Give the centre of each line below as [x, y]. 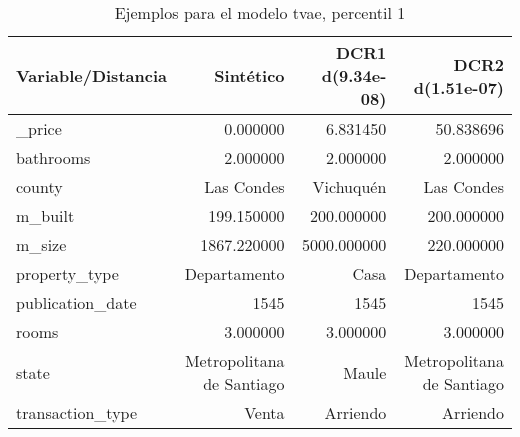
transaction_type [77, 412]
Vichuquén [349, 186]
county [39, 186]
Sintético [249, 75]
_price [39, 128]
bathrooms [53, 157]
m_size [41, 244]
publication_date [76, 302]
